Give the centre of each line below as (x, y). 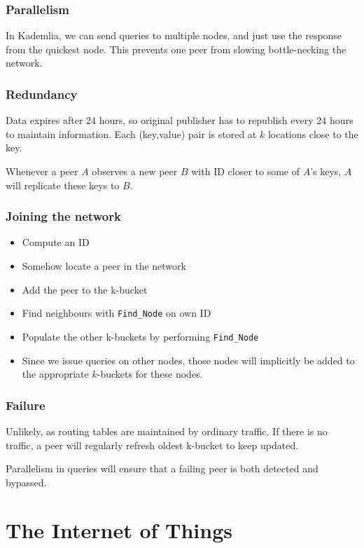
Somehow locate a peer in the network (104, 266)
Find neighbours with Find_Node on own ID (117, 313)
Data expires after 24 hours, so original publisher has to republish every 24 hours (180, 120)
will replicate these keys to (63, 185)
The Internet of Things (119, 530)
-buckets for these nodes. (150, 374)
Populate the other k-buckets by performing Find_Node (140, 336)
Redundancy (42, 94)
